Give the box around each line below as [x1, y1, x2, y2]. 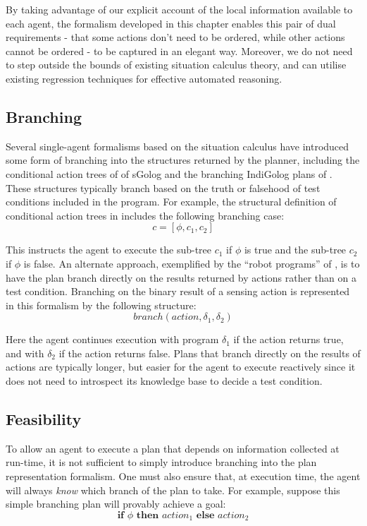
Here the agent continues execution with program [6, 332, 219, 347]
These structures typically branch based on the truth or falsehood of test [6, 180, 321, 195]
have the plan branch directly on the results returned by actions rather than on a [6, 270, 356, 285]
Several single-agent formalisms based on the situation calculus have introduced [6, 138, 349, 153]
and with [6, 345, 44, 360]
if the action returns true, [233, 332, 344, 347]
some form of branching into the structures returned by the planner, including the [6, 153, 360, 167]
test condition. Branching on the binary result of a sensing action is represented [6, 284, 350, 299]
